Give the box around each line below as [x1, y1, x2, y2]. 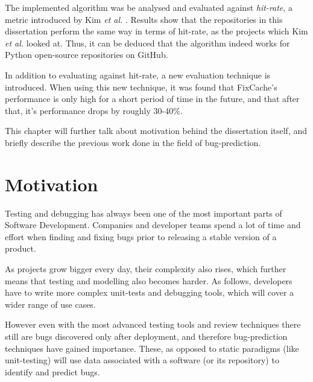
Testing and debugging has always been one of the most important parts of [5, 206, 282, 219]
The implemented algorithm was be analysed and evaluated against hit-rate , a [5, 1, 292, 13]
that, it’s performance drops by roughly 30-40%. [5, 104, 183, 116]
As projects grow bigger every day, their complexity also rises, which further [5, 263, 286, 275]
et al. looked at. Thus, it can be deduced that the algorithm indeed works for [5, 36, 290, 49]
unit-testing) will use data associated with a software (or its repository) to [5, 354, 279, 366]
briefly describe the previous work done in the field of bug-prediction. [5, 136, 261, 148]
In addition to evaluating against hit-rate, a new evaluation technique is [5, 68, 271, 81]
